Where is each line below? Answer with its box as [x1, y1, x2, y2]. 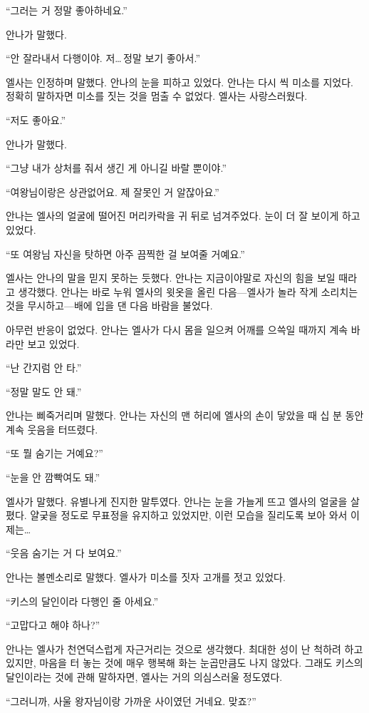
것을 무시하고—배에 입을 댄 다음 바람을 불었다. [6, 298, 213, 313]
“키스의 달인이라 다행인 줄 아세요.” [6, 593, 159, 608]
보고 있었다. [27, 336, 80, 351]
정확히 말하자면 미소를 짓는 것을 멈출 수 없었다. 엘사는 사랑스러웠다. [6, 88, 308, 103]
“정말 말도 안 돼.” [6, 384, 82, 399]
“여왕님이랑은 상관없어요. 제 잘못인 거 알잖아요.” [6, 184, 219, 199]
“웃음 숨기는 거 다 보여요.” [6, 545, 122, 560]
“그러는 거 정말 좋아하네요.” [6, 3, 128, 17]
